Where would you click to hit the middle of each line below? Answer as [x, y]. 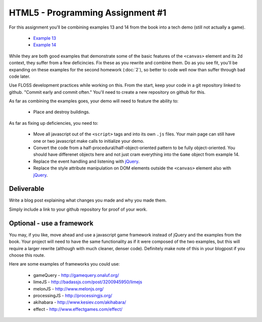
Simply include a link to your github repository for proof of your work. [78, 209]
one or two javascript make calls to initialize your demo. [89, 141]
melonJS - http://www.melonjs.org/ [68, 288]
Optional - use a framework [51, 223]
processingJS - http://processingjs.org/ [73, 295]
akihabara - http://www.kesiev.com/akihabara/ [80, 302]
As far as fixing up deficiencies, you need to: [54, 123]
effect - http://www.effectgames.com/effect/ [78, 309]
